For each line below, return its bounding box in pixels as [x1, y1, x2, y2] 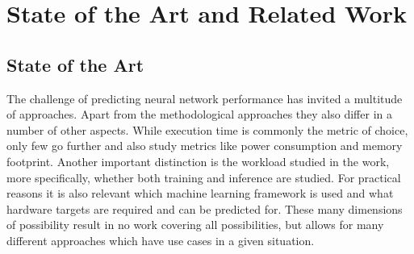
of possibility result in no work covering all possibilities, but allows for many [6, 216, 384, 233]
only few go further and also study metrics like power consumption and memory [6, 137, 403, 154]
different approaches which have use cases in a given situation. [6, 231, 315, 248]
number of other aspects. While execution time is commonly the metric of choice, [6, 121, 408, 138]
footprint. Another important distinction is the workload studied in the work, [6, 152, 390, 169]
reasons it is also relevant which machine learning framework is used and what [6, 185, 394, 202]
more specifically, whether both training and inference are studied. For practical [6, 169, 401, 185]
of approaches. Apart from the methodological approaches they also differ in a [6, 106, 392, 123]
